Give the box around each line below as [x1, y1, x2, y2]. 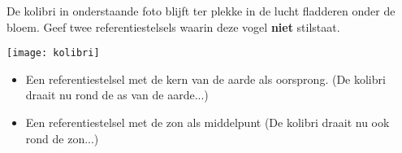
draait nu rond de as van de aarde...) [25, 86, 209, 103]
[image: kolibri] [6, 47, 100, 59]
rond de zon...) [25, 129, 99, 146]
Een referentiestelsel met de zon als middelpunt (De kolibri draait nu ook [25, 114, 390, 131]
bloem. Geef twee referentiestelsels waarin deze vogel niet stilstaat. [6, 18, 340, 35]
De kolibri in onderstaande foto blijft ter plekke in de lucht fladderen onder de [6, 2, 396, 19]
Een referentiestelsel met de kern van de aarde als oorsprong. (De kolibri [25, 70, 386, 87]
